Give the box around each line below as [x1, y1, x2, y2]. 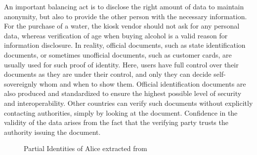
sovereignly [4, 78, 38, 89]
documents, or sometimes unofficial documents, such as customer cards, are [4, 49, 232, 60]
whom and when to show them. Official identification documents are [39, 78, 246, 89]
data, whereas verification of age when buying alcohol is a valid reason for [4, 30, 228, 40]
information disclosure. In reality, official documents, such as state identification [4, 40, 246, 50]
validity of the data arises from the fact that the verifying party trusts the [4, 117, 228, 127]
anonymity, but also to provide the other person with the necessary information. [4, 11, 247, 21]
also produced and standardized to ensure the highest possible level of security [4, 88, 242, 98]
